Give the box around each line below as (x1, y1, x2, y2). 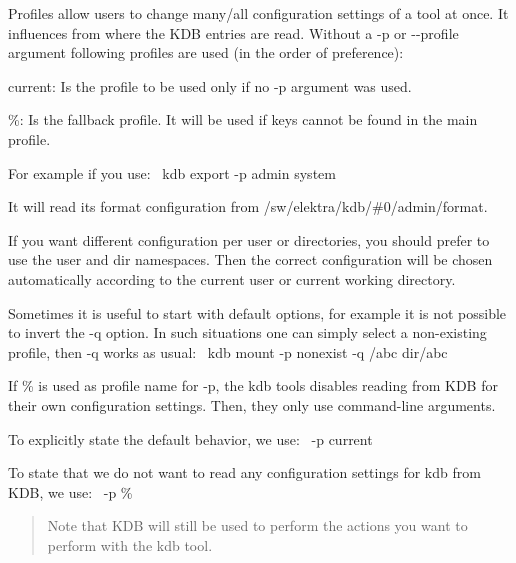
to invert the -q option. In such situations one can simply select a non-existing (8, 322, 487, 343)
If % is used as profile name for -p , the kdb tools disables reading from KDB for (8, 375, 498, 396)
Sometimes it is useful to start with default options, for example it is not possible (8, 302, 507, 323)
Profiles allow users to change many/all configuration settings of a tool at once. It (8, 3, 509, 23)
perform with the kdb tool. (47, 534, 213, 555)
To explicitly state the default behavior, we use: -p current (8, 428, 373, 449)
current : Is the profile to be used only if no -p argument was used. (8, 75, 412, 96)
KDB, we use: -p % (8, 481, 133, 502)
